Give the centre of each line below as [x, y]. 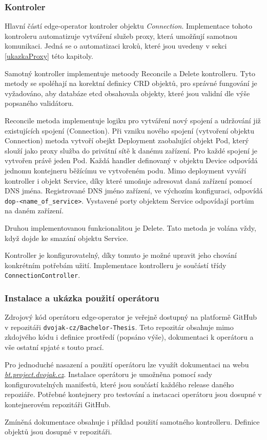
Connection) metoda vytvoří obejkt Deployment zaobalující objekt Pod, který [127, 140]
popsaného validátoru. [39, 103]
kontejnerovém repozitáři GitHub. [58, 404]
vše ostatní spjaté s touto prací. [54, 347]
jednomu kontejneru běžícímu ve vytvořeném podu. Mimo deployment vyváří [126, 170]
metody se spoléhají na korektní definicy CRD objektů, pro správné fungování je [131, 83]
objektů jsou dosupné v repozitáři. [58, 432]
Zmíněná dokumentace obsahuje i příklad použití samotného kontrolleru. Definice [132, 421]
